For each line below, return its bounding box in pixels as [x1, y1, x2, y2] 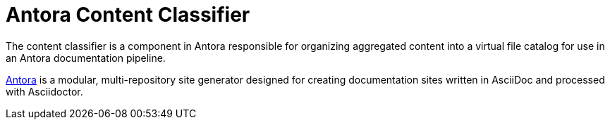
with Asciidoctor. [6, 85, 83, 98]
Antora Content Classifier [6, 3, 250, 27]
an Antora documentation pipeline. [6, 51, 166, 64]
